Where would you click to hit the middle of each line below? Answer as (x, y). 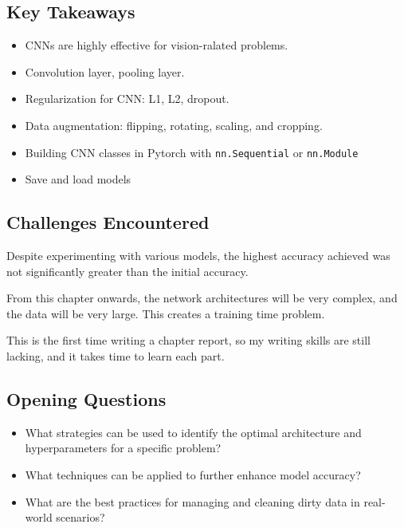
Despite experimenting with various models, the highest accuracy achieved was (198, 256)
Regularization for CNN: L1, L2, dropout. (127, 99)
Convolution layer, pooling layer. (105, 71)
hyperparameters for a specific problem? (123, 448)
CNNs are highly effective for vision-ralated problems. (157, 45)
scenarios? (80, 517)
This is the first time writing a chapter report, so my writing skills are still (188, 340)
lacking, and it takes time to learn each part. (116, 356)
